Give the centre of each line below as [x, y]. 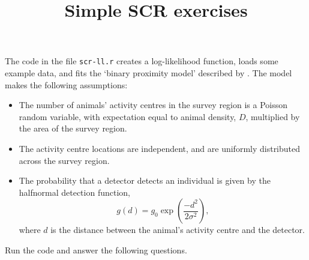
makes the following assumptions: [66, 84]
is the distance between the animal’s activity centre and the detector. [178, 230]
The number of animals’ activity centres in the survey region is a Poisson [153, 105]
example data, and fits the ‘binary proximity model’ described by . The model [148, 73]
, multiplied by [273, 116]
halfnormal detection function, [74, 192]
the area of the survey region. [73, 128]
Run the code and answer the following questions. [96, 249]
